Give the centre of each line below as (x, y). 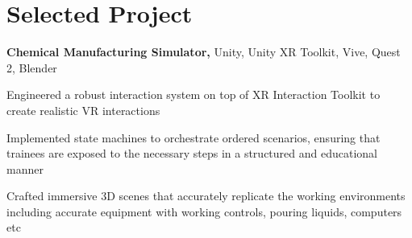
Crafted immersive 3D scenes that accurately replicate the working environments (206, 196)
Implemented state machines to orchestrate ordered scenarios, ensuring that (194, 137)
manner (25, 168)
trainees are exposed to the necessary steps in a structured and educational (192, 153)
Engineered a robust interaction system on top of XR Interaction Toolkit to (194, 94)
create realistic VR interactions (83, 110)
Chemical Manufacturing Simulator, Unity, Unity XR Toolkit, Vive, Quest (204, 52)
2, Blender (32, 67)
